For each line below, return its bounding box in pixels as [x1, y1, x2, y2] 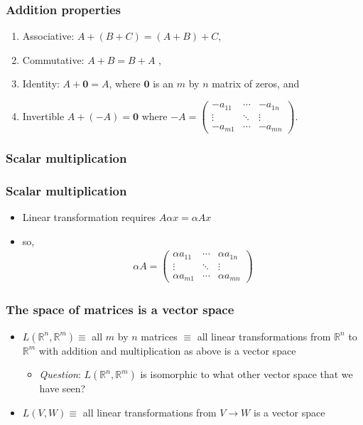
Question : [39, 367, 81, 382]
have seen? [39, 381, 86, 396]
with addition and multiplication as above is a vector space [38, 343, 296, 357]
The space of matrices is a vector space [6, 301, 234, 318]
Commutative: [22, 52, 85, 67]
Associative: [22, 28, 75, 43]
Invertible [22, 108, 65, 123]
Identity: [22, 76, 60, 91]
